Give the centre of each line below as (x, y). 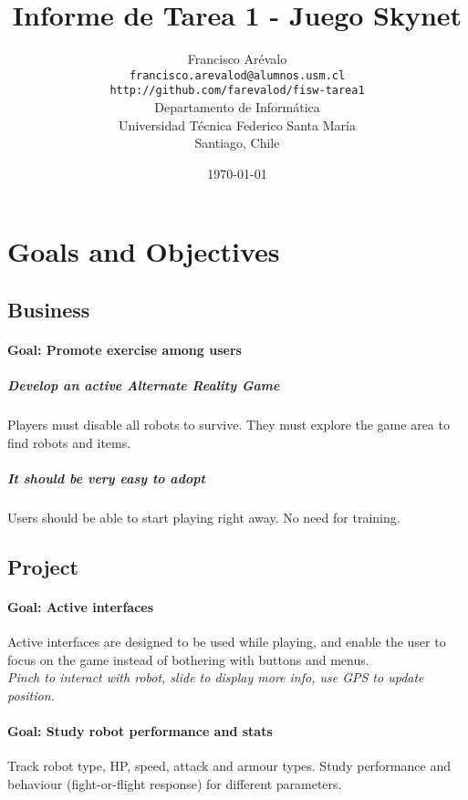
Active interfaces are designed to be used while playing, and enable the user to (227, 642)
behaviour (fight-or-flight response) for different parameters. (175, 783)
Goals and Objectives (144, 251)
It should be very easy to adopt (106, 478)
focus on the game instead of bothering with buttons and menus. (188, 659)
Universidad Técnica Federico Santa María (237, 125)
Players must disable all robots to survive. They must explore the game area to (229, 425)
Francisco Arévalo (237, 59)
